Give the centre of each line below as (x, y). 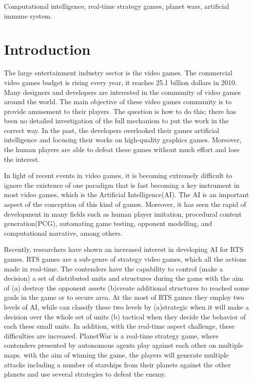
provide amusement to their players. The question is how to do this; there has (120, 111)
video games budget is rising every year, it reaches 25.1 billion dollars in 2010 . (120, 82)
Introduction (47, 49)
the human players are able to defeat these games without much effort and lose (122, 149)
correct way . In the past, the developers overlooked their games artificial (112, 130)
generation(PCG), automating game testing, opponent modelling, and (108, 223)
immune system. (28, 15)
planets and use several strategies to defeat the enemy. (85, 374)
